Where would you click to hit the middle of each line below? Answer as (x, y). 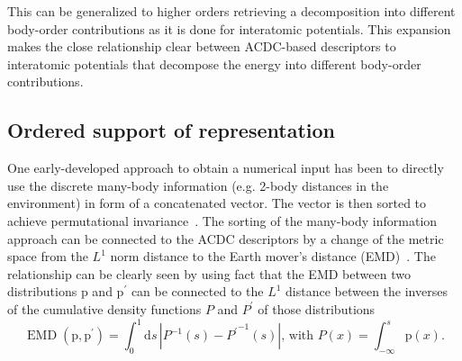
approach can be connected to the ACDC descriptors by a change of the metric (226, 238)
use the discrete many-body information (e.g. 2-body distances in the (198, 185)
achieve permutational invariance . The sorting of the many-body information (222, 220)
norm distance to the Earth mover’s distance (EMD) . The (273, 256)
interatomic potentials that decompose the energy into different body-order (214, 63)
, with (298, 336)
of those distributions (317, 308)
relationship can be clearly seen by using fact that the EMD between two (209, 273)
